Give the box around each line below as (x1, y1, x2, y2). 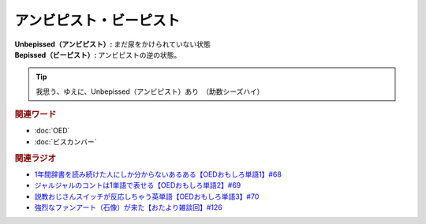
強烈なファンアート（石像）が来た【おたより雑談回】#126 (34, 202, 222, 212)
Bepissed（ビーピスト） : (14, 50, 97, 59)
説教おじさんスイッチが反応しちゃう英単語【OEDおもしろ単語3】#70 (34, 192, 260, 201)
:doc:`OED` (34, 126, 70, 136)
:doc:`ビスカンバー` (34, 136, 98, 146)
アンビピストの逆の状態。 (98, 50, 181, 59)
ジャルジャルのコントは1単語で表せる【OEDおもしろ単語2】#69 (34, 181, 241, 190)
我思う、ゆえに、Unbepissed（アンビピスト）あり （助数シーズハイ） (35, 87, 264, 96)
